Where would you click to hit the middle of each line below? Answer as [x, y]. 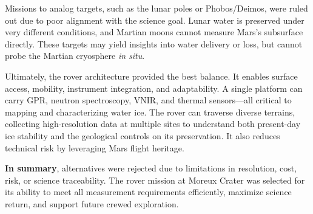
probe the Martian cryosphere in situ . [75, 56]
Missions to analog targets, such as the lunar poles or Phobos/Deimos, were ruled [156, 8]
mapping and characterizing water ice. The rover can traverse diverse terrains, [150, 112]
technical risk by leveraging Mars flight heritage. [95, 147]
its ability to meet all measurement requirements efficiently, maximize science [148, 192]
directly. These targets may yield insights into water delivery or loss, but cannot [154, 43]
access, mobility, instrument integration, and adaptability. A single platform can [154, 88]
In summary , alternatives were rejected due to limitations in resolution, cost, [151, 168]
